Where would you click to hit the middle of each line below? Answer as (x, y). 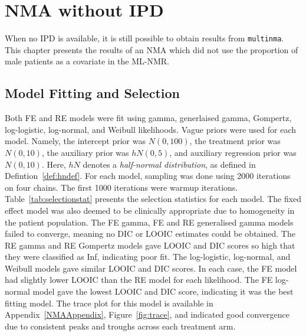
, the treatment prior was (235, 141)
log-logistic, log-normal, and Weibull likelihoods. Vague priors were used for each (151, 129)
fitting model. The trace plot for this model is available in (109, 303)
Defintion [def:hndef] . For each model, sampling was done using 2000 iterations (148, 176)
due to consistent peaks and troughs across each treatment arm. (120, 326)
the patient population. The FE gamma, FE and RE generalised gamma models (149, 222)
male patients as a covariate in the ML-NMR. (87, 61)
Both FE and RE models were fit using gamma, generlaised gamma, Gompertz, (148, 118)
